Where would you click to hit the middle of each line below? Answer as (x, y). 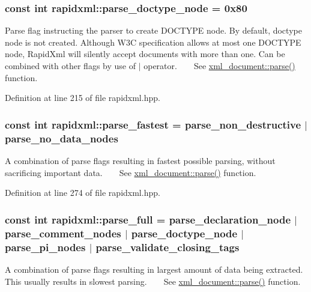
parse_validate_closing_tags (168, 247)
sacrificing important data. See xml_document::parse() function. (131, 172)
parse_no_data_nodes (62, 138)
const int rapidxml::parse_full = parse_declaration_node (148, 219)
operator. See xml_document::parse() (219, 65)
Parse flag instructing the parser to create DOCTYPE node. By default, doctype (153, 30)
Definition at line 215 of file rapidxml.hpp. (83, 98)
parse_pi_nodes (45, 247)
